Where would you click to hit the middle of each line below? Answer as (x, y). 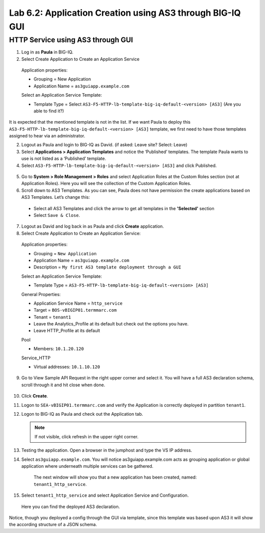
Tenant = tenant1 (52, 317)
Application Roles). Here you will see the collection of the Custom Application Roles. (106, 184)
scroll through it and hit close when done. (63, 385)
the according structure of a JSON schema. (53, 525)
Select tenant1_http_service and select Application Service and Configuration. (105, 495)
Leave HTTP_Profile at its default (67, 331)
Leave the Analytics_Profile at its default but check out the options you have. (111, 324)
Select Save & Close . (57, 215)
